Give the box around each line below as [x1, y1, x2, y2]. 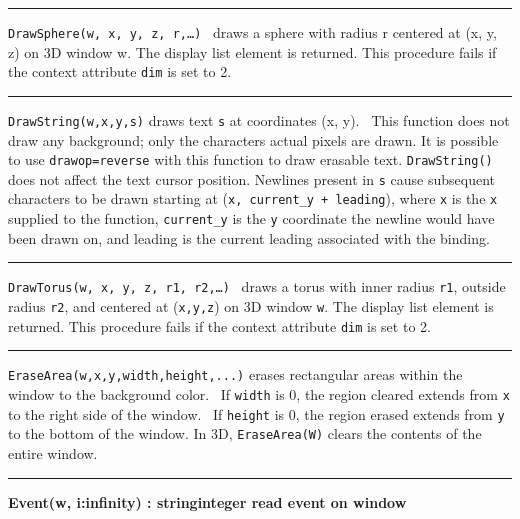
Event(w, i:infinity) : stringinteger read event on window [8, 491, 407, 512]
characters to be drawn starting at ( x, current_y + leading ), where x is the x [8, 188, 498, 209]
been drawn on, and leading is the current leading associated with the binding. [8, 227, 490, 248]
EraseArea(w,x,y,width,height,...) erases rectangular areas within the [8, 364, 463, 385]
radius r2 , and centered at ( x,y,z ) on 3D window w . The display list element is [8, 296, 494, 317]
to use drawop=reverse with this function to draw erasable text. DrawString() [8, 149, 493, 170]
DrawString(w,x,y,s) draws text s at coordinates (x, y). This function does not [8, 109, 510, 130]
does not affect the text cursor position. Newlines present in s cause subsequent [8, 168, 495, 189]
